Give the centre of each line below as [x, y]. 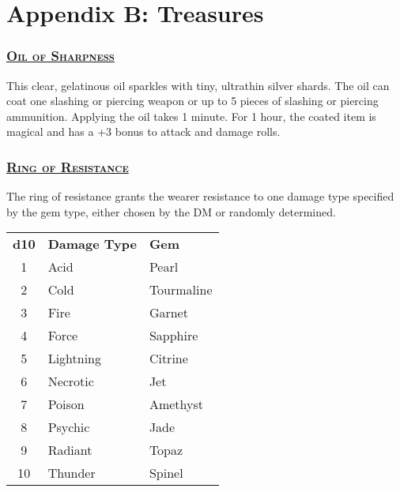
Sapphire [174, 336]
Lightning [74, 359]
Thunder [72, 473]
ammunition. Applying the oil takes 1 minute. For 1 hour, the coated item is [191, 116]
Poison [66, 404]
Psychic [69, 427]
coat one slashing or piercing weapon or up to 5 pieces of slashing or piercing [192, 101]
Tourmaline [181, 290]
